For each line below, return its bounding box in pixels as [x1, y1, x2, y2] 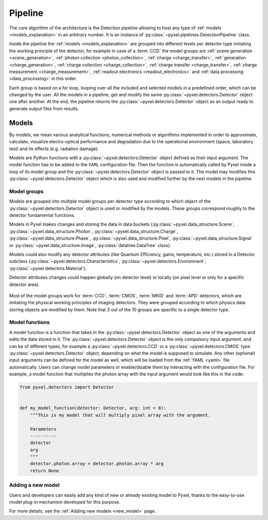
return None [30, 468, 60, 473]
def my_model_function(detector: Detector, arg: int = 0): [19, 405, 166, 411]
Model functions [9, 319, 50, 326]
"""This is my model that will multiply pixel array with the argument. [30, 412, 211, 418]
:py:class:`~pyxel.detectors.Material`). [9, 265, 87, 271]
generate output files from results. [9, 105, 79, 111]
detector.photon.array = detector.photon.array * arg [30, 461, 164, 467]
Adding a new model [9, 482, 60, 489]
